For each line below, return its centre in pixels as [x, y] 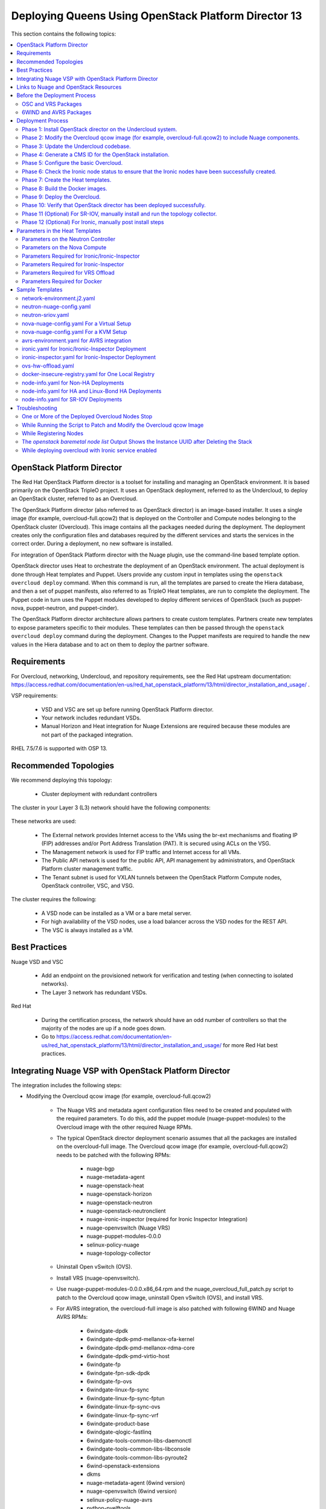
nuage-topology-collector [119, 1253]
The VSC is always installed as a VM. [87, 930]
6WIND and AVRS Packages [57, 112]
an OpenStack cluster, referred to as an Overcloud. [75, 499]
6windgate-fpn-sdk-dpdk [118, 1373]
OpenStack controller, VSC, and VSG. [88, 886]
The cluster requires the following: [54, 899]
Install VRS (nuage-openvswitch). [98, 1278]
